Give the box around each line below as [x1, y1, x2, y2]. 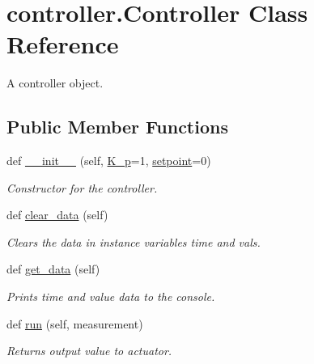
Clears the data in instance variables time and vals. [6, 233, 261, 250]
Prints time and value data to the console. [6, 288, 215, 305]
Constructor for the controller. [6, 179, 158, 196]
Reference [6, 28, 119, 61]
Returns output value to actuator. [6, 342, 172, 359]
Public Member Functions [6, 114, 228, 139]
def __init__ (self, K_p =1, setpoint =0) [6, 152, 211, 169]
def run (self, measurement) [6, 315, 143, 332]
